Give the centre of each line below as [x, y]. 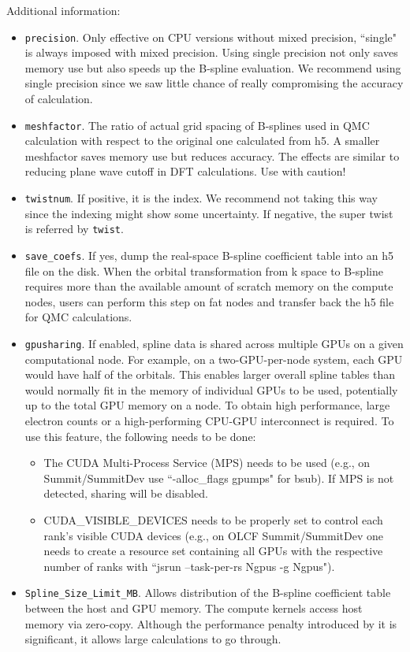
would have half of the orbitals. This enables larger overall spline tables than [210, 374]
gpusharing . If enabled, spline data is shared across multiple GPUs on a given [214, 343]
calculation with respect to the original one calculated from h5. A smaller [202, 141]
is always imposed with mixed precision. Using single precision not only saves [211, 52]
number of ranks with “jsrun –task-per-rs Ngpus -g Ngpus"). [189, 566]
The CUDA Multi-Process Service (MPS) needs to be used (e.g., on [207, 463]
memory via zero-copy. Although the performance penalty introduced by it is [211, 623]
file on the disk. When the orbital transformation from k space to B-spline [204, 270]
